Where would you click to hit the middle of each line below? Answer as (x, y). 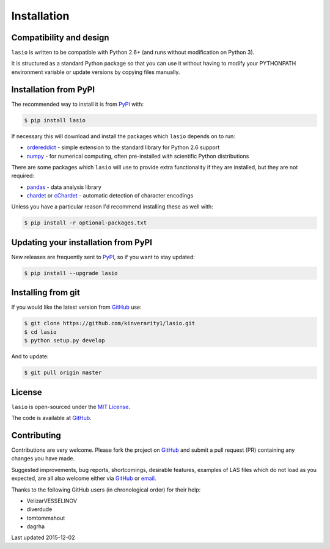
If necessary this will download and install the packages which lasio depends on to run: (123, 136)
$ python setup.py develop (64, 341)
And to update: (30, 356)
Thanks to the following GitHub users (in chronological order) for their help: (106, 490)
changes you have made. (43, 459)
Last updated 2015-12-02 (43, 537)
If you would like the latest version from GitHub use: (76, 307)
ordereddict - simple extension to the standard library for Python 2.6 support (123, 147)
